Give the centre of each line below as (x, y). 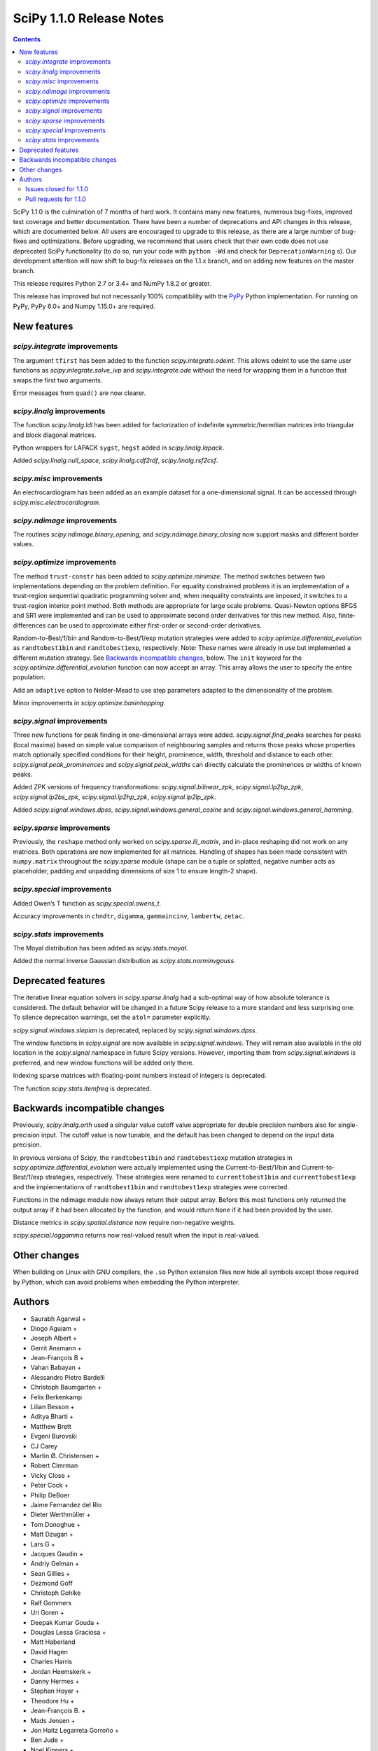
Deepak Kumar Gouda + (65, 1622)
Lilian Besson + (52, 1407)
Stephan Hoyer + (55, 1691)
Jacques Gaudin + (57, 1553)
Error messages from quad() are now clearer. (79, 393)
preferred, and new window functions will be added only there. (104, 1063)
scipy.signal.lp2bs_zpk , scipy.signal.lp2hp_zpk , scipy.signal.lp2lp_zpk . (114, 797)
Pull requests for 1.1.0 (56, 199)
